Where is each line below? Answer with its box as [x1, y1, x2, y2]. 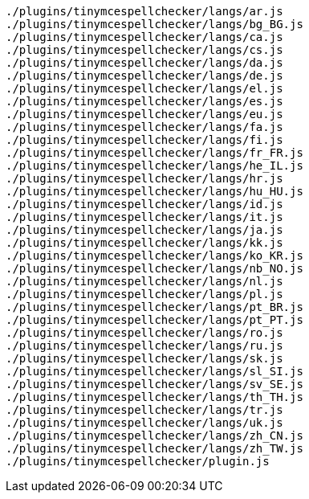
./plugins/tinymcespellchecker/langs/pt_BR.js [6, 301, 303, 313]
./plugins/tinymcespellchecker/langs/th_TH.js [6, 391, 303, 403]
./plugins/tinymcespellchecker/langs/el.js [6, 82, 283, 95]
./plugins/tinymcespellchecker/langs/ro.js [6, 326, 283, 339]
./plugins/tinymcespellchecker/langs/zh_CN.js [6, 429, 303, 442]
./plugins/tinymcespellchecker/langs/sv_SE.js [6, 378, 303, 391]
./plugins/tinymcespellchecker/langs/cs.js [6, 43, 283, 56]
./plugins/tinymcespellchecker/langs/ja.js [6, 223, 283, 236]
